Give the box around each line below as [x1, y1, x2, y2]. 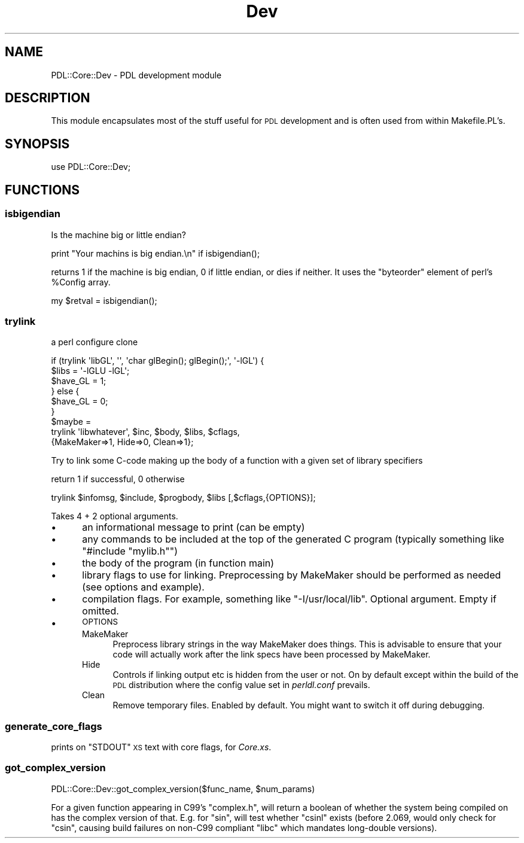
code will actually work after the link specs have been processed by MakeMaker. [112, 649, 431, 660]
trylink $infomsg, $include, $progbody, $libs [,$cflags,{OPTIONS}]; [51, 492, 316, 503]
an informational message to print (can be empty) [82, 521, 305, 534]
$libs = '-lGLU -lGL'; [51, 366, 130, 376]
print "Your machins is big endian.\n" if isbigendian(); [51, 248, 260, 258]
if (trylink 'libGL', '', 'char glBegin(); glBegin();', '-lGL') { [51, 355, 264, 366]
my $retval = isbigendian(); [51, 295, 157, 306]
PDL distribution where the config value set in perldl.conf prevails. [112, 680, 370, 690]
